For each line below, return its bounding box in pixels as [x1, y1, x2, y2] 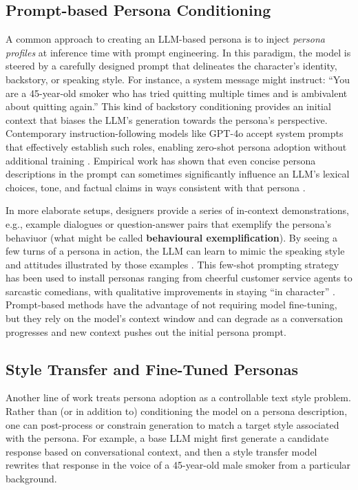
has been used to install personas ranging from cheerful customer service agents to [6, 270, 352, 285]
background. [6, 471, 57, 486]
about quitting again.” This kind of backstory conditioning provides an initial [6, 99, 331, 114]
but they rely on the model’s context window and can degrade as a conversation [6, 311, 343, 326]
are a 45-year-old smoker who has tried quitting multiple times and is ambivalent [6, 85, 348, 100]
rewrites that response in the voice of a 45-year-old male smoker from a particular [6, 458, 351, 472]
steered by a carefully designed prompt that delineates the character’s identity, [6, 58, 337, 73]
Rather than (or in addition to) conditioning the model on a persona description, [6, 404, 348, 418]
